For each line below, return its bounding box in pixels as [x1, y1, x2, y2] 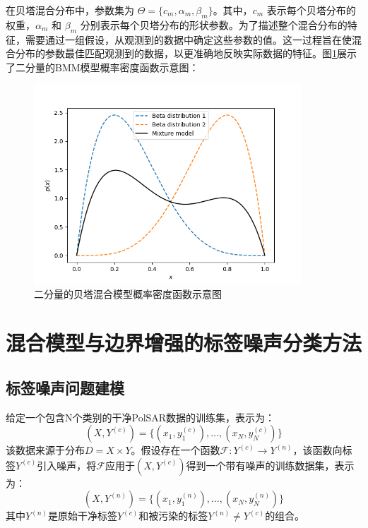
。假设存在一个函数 [131, 443, 220, 457]
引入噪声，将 [37, 457, 97, 472]
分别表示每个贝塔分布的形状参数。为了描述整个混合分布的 [80, 17, 348, 32]
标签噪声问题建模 [6, 376, 124, 398]
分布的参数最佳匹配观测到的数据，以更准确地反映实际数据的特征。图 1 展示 [15, 46, 357, 61]
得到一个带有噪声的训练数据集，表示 [186, 457, 355, 472]
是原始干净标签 [47, 508, 117, 523]
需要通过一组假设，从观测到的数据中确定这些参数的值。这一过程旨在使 [25, 32, 352, 47]
